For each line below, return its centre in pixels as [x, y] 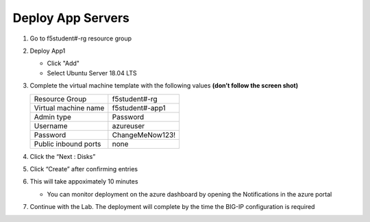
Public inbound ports [67, 144]
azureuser [128, 125]
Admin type [53, 116]
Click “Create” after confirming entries [84, 169]
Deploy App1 [48, 51]
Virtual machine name [69, 108]
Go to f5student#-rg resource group [81, 38]
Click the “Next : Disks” [63, 156]
